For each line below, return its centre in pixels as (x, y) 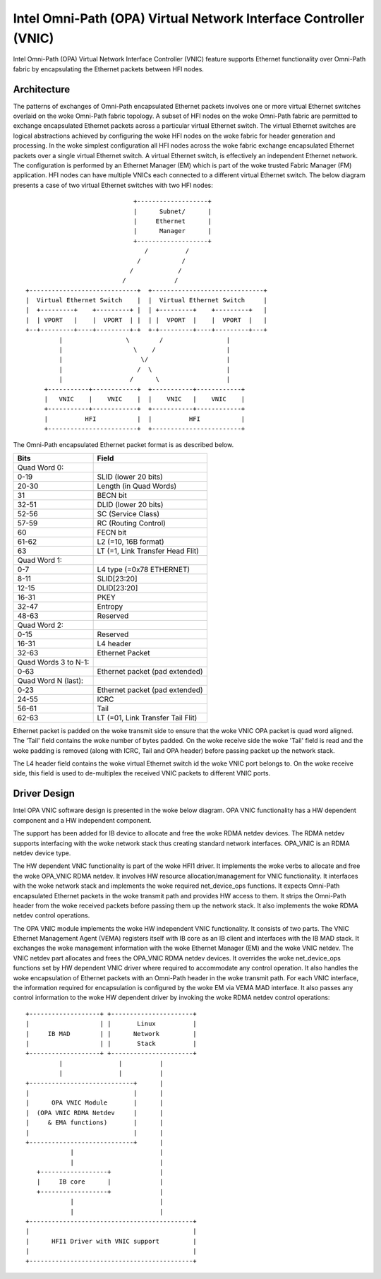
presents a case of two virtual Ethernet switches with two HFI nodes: (113, 185)
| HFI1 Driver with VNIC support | (111, 1241)
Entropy (110, 606)
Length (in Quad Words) (137, 486)
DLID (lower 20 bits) (130, 504)
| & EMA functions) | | (95, 1123)
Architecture (42, 89)
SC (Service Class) (128, 513)
